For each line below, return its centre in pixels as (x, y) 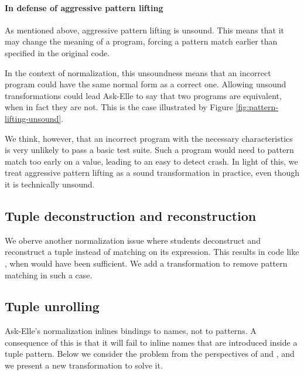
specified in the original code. (57, 52)
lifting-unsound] (33, 118)
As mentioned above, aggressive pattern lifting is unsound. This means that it (145, 30)
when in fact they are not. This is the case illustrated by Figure (119, 107)
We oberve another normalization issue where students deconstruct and (133, 240)
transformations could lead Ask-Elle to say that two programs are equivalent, (143, 95)
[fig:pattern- (257, 107)
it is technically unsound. (50, 184)
